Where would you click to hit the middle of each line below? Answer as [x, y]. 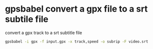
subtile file [27, 19]
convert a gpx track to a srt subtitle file [44, 33]
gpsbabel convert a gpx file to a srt [76, 9]
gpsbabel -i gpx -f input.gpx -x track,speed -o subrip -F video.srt [77, 41]
